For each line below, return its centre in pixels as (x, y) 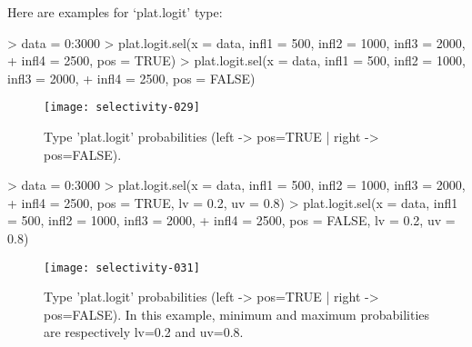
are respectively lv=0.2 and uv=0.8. (144, 332)
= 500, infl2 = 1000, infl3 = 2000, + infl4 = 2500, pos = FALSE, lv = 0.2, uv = (231, 220)
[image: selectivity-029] (122, 108)
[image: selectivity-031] (122, 268)
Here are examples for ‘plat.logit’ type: (115, 12)
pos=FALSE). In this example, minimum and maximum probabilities (237, 314)
